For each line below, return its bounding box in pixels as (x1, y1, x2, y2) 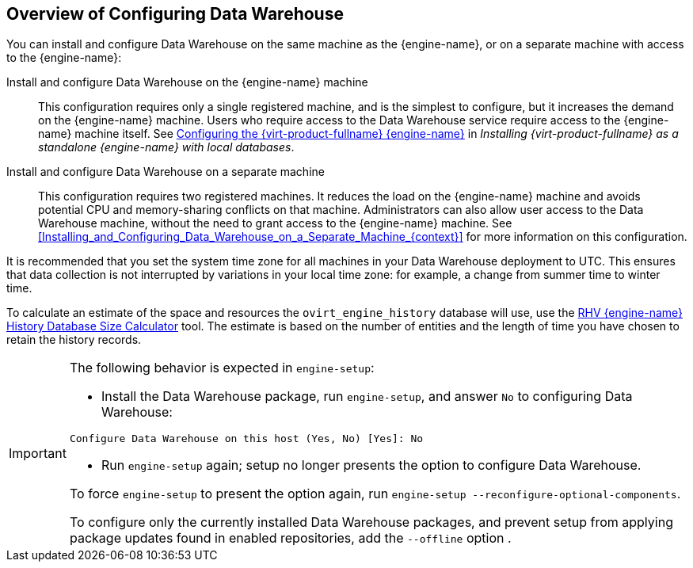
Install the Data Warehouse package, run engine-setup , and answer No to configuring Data (101, 388, 633, 405)
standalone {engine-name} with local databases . (38, 140, 295, 154)
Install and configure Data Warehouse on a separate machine (6, 165, 325, 179)
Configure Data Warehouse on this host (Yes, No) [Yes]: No (69, 433, 424, 445)
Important (9, 444, 67, 461)
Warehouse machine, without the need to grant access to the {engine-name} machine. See (38, 216, 512, 231)
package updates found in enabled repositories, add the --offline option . (69, 530, 512, 547)
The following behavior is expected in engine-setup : (69, 360, 375, 376)
